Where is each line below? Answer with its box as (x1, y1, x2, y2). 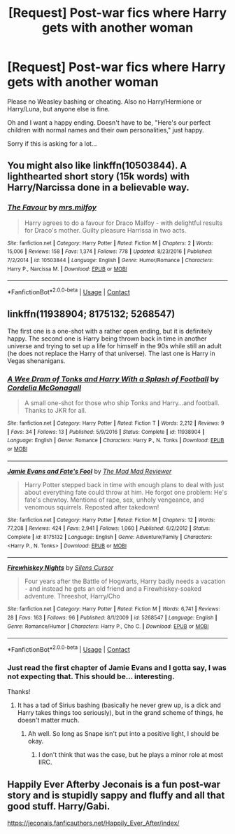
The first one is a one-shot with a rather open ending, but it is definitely (7, 327, 213, 335)
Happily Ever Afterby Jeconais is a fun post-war (7, 778, 221, 790)
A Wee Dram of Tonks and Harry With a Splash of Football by (7, 374, 220, 383)
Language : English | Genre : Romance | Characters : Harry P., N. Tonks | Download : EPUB (7, 437, 225, 444)
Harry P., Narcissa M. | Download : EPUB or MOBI (7, 265, 127, 273)
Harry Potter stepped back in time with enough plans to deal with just (24, 480, 225, 488)
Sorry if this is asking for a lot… (7, 139, 97, 148)
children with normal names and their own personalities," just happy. (7, 125, 204, 134)
